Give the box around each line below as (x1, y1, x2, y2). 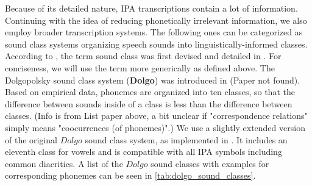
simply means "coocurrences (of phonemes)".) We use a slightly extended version (5, 121, 305, 134)
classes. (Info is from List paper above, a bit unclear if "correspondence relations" (5, 109, 308, 122)
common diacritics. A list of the (5, 157, 123, 170)
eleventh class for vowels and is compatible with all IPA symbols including (5, 145, 282, 158)
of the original (5, 133, 58, 146)
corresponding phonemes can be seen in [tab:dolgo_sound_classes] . (5, 169, 256, 182)
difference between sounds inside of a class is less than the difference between (5, 97, 292, 110)
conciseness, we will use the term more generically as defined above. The (5, 61, 275, 74)
